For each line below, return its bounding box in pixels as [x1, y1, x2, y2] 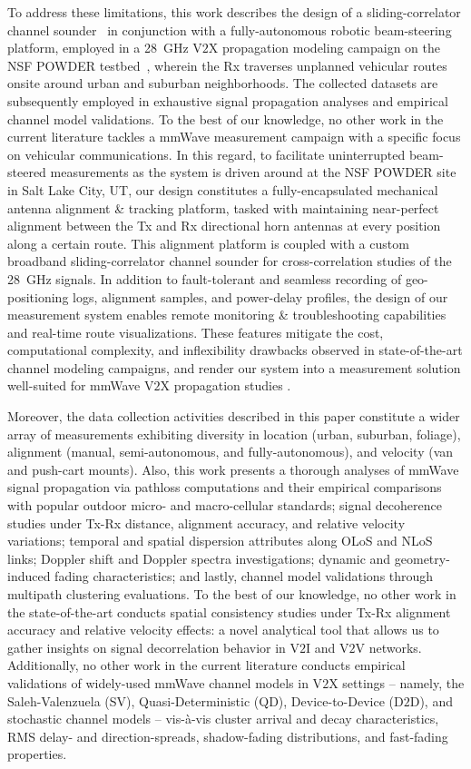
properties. [7, 744, 67, 764]
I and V [306, 637, 349, 656]
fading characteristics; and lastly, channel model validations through [54, 567, 434, 586]
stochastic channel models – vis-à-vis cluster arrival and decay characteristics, [7, 709, 439, 728]
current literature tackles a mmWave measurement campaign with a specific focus [7, 127, 461, 146]
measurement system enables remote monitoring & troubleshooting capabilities [7, 305, 446, 324]
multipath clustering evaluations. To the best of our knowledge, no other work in [7, 585, 456, 603]
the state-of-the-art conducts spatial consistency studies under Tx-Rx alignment [7, 602, 451, 621]
